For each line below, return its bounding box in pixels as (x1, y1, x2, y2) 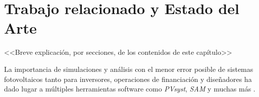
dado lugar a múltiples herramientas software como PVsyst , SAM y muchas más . (4, 83, 255, 94)
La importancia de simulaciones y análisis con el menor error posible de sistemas (4, 63, 253, 74)
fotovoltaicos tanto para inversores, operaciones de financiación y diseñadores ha (4, 73, 252, 84)
